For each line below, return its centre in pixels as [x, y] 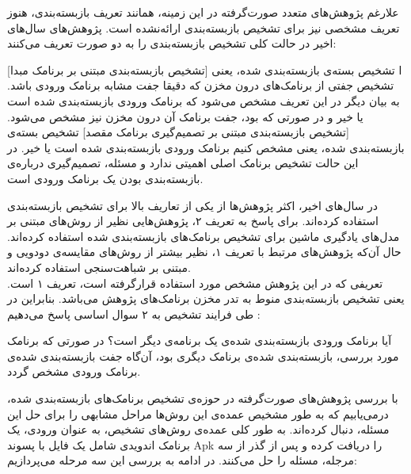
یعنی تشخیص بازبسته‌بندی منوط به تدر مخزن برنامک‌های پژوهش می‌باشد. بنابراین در [206, 298]
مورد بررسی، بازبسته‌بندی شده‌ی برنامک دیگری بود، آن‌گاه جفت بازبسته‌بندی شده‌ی [203, 355]
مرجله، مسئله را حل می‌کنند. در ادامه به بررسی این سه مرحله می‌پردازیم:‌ [182, 460]
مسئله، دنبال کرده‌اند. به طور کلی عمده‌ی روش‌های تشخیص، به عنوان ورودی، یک [198, 429]
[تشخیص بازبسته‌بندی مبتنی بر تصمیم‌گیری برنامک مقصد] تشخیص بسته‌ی [178, 132]
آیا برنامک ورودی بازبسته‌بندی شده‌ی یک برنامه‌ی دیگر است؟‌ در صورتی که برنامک [200, 340]
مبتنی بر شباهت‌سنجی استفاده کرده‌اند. [99, 267]
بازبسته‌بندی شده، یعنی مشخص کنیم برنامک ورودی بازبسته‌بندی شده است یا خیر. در [206, 147]
